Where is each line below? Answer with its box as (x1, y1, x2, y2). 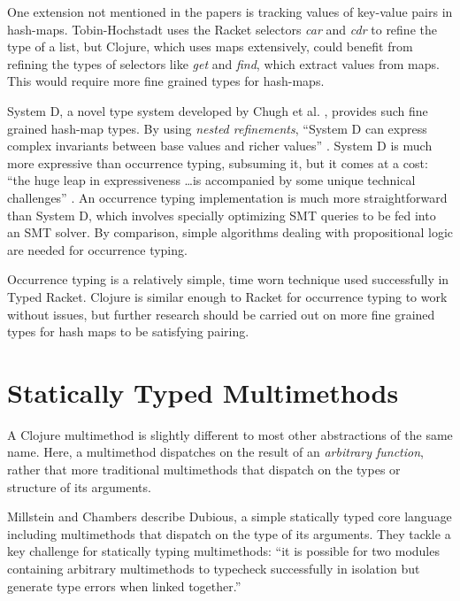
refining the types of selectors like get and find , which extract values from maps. (7, 54, 440, 73)
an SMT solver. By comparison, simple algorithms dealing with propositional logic (7, 223, 453, 242)
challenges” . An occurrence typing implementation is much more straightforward (7, 188, 448, 206)
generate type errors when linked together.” (7, 576, 241, 595)
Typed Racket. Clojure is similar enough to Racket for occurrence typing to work (7, 287, 448, 305)
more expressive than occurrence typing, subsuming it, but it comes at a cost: (7, 153, 428, 172)
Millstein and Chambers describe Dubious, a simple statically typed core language (7, 507, 452, 526)
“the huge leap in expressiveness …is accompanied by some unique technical (7, 171, 416, 189)
